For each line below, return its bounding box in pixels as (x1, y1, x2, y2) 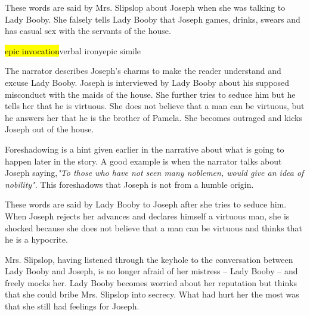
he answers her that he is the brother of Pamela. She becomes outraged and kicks (5, 111, 302, 123)
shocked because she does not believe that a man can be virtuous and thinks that (5, 221, 303, 234)
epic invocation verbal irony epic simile (5, 44, 141, 57)
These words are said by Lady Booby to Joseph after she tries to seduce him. (5, 198, 287, 210)
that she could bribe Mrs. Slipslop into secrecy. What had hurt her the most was (5, 288, 299, 300)
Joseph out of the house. (5, 123, 94, 135)
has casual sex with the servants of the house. (5, 24, 171, 37)
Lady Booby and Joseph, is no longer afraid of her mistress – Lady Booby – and (5, 265, 298, 277)
